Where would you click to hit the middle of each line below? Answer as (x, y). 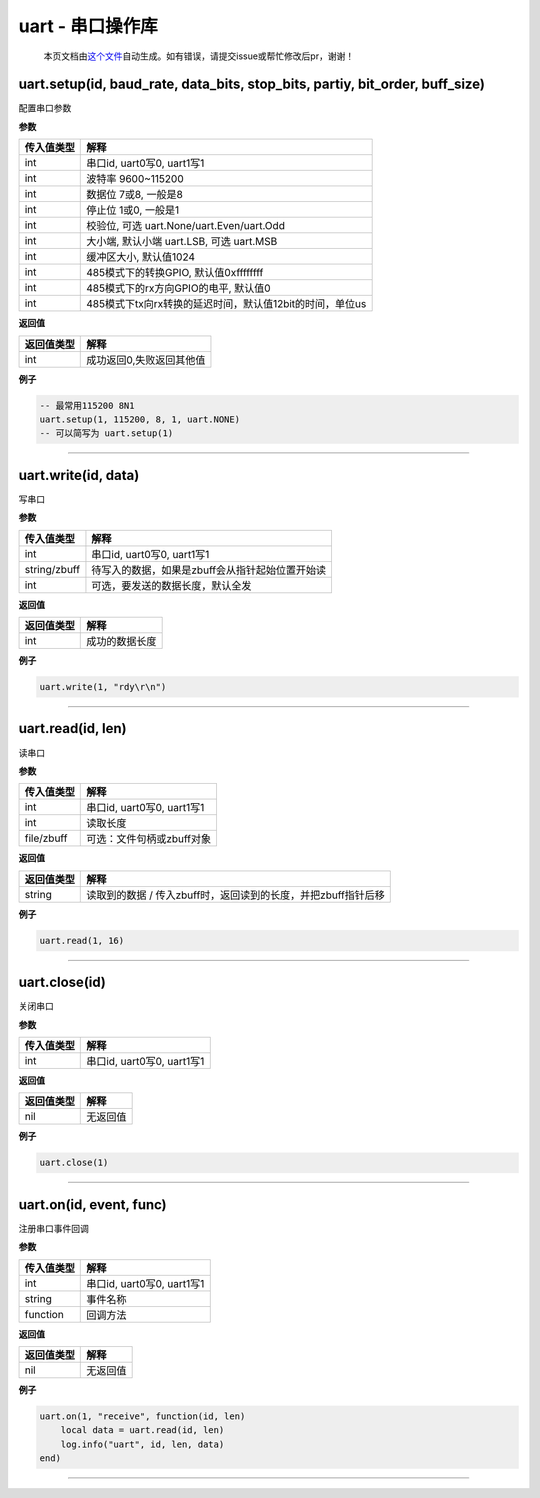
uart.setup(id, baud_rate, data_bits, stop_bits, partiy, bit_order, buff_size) (251, 84)
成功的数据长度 (121, 642)
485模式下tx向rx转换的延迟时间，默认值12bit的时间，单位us (226, 304)
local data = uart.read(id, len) (142, 1430)
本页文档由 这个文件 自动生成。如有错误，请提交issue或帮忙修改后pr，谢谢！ (199, 56)
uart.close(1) (74, 1163)
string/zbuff (52, 569)
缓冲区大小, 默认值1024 (140, 257)
